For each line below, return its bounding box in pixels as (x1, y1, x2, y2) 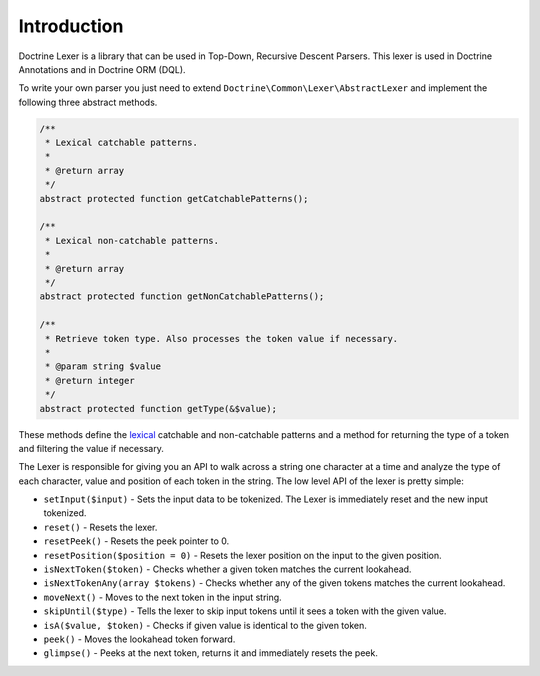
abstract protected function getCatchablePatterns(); (39, 193, 309, 204)
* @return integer (45, 375, 135, 386)
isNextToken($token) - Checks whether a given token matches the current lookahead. (43, 563, 412, 575)
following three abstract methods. (18, 96, 158, 108)
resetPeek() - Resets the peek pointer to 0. (43, 535, 230, 547)
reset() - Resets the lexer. (43, 521, 158, 533)
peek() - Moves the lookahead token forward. (43, 633, 236, 645)
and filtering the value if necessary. (18, 442, 164, 454)
